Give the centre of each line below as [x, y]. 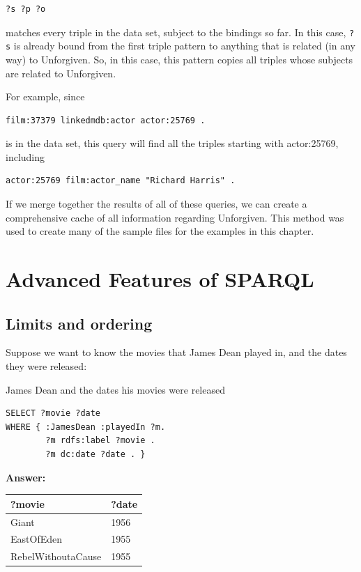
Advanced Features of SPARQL [160, 279]
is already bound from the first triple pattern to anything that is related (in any [184, 46]
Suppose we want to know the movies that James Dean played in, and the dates [176, 352]
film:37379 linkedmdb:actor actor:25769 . [106, 120]
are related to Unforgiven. [61, 73]
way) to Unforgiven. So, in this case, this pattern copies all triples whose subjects [179, 59]
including [25, 156]
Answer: [26, 477]
